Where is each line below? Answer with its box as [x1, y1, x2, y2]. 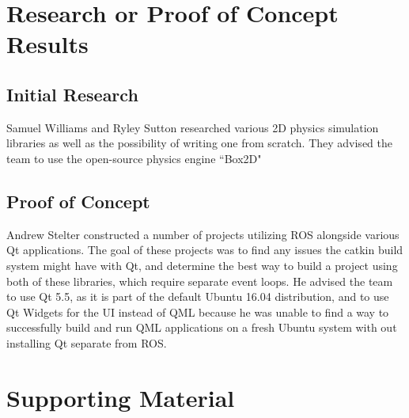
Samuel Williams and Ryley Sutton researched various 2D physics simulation [6, 119, 379, 135]
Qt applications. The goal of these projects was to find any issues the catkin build [6, 241, 403, 258]
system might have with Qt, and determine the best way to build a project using [6, 256, 398, 273]
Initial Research [6, 82, 138, 106]
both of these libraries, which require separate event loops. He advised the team [6, 272, 393, 289]
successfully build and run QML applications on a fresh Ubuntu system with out [6, 319, 397, 336]
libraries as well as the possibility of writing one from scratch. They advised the [6, 135, 392, 151]
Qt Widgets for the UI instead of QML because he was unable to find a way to [6, 303, 389, 320]
